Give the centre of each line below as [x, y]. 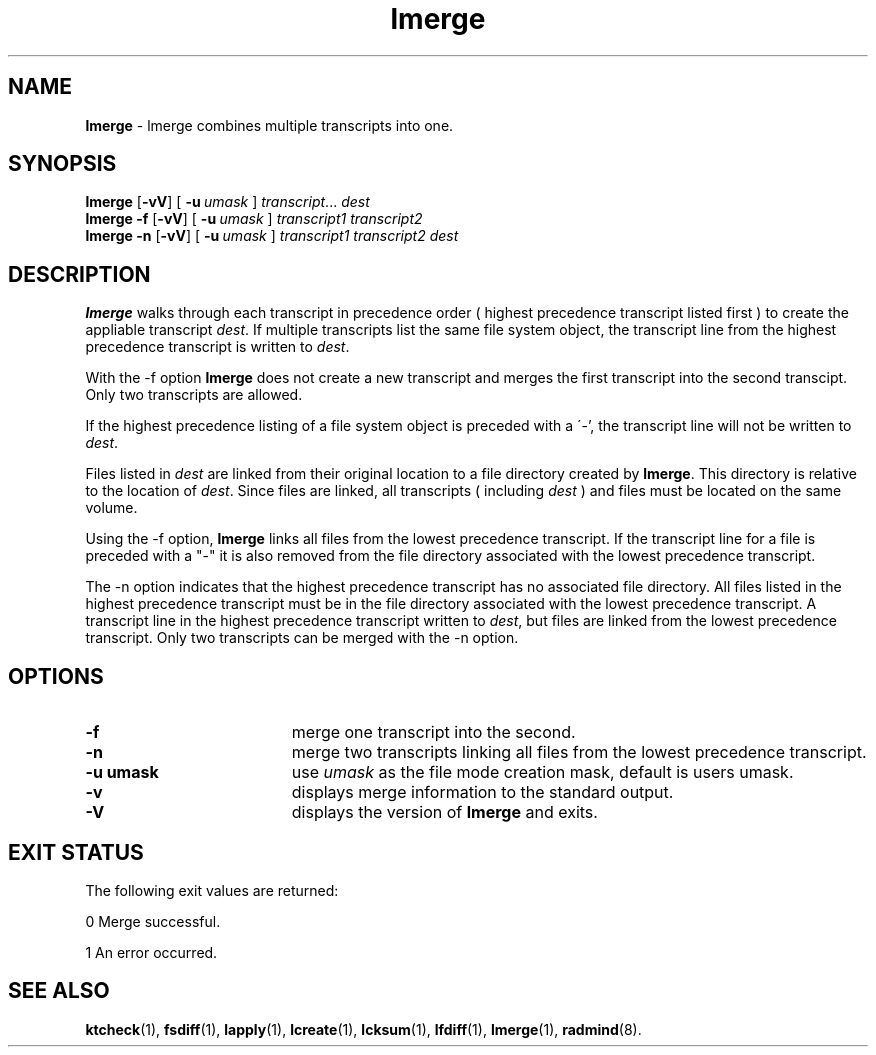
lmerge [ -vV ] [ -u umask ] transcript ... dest [227, 202]
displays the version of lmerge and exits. [444, 812]
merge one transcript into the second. [433, 732]
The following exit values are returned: [212, 890]
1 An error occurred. [151, 952]
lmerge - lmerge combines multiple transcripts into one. [269, 125]
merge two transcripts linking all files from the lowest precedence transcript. [579, 752]
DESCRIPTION [79, 274]
